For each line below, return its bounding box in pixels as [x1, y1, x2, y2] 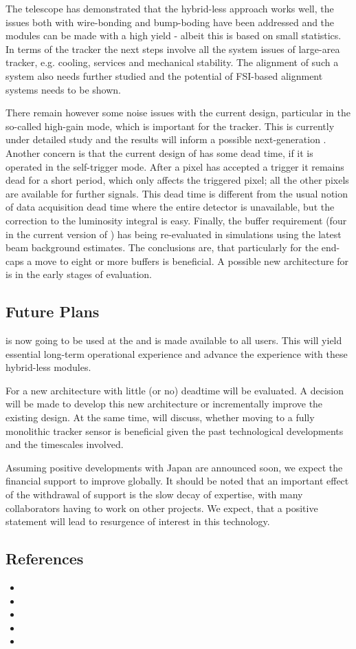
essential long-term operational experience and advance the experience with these [5, 346, 348, 361]
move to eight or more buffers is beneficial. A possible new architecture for [34, 253, 349, 268]
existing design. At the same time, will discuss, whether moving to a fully [5, 410, 315, 425]
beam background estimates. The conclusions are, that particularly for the [5, 240, 319, 255]
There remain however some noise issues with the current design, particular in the [5, 105, 351, 120]
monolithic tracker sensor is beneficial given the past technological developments [5, 423, 344, 438]
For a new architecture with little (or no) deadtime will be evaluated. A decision [5, 383, 344, 397]
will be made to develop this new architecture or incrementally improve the [5, 396, 323, 411]
